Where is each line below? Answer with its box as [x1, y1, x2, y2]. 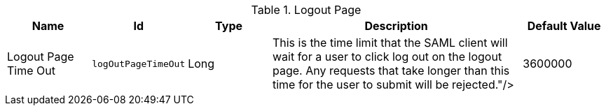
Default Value [527, 19, 601, 33]
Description [364, 19, 428, 33]
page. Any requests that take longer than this [272, 64, 510, 77]
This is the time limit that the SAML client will [272, 36, 508, 50]
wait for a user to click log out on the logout [272, 50, 502, 64]
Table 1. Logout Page [251, 3, 361, 17]
